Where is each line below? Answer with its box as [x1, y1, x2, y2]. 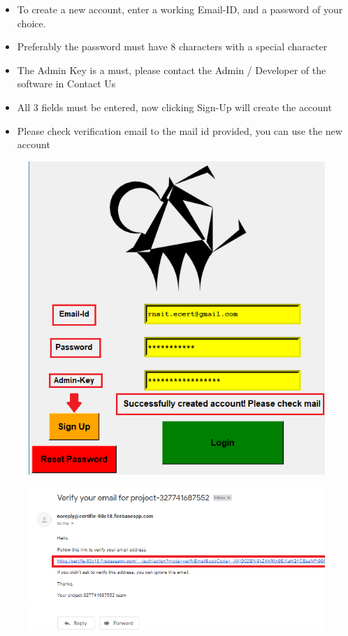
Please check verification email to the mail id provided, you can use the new [17, 123, 342, 138]
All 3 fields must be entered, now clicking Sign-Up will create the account [17, 99, 332, 114]
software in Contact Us [17, 76, 116, 91]
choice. [17, 15, 46, 30]
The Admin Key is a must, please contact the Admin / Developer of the [17, 62, 326, 77]
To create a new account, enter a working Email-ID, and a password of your [17, 2, 343, 16]
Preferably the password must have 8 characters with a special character [17, 39, 328, 54]
